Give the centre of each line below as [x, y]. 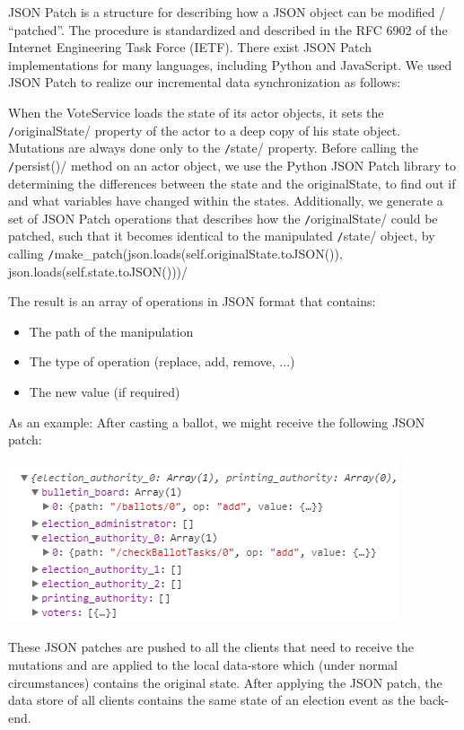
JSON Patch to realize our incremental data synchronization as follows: [205, 82]
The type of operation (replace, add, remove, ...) [162, 361]
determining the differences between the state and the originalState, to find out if [232, 183]
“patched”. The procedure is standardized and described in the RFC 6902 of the [228, 29]
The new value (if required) [105, 392]
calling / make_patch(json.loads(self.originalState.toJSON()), [175, 254]
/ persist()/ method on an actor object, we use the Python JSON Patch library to [232, 165]
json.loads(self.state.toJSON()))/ [98, 271]
